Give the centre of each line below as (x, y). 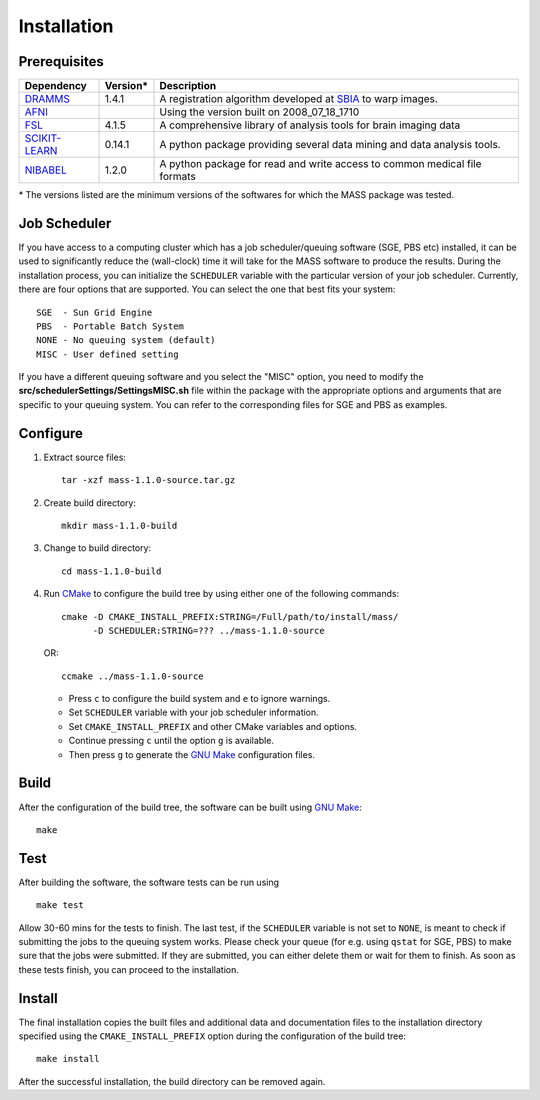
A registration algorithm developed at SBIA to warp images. (299, 99)
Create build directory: (90, 502)
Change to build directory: (97, 548)
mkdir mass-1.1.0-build (119, 525)
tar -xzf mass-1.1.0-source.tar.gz (148, 480)
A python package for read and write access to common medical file (320, 164)
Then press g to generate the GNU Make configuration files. (191, 754)
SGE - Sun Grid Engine (94, 312)
